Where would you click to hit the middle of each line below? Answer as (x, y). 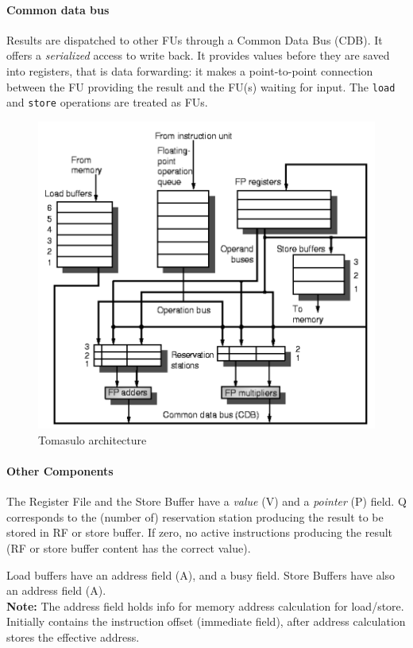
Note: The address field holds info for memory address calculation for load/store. (205, 605)
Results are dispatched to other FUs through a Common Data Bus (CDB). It (195, 39)
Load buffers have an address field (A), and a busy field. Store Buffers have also (201, 574)
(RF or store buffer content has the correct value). (129, 548)
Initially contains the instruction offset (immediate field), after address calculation (206, 621)
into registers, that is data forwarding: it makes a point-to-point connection (190, 70)
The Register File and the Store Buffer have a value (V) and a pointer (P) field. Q (206, 501)
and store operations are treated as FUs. (107, 102)
